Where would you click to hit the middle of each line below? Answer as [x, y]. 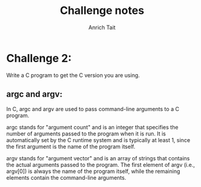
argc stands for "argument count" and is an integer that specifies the [92, 127]
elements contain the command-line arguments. [66, 177]
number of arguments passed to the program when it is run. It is [86, 134]
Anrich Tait [102, 27]
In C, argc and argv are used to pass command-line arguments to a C [93, 109]
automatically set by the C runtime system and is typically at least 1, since [98, 140]
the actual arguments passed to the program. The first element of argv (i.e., [101, 165]
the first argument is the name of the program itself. [71, 146]
